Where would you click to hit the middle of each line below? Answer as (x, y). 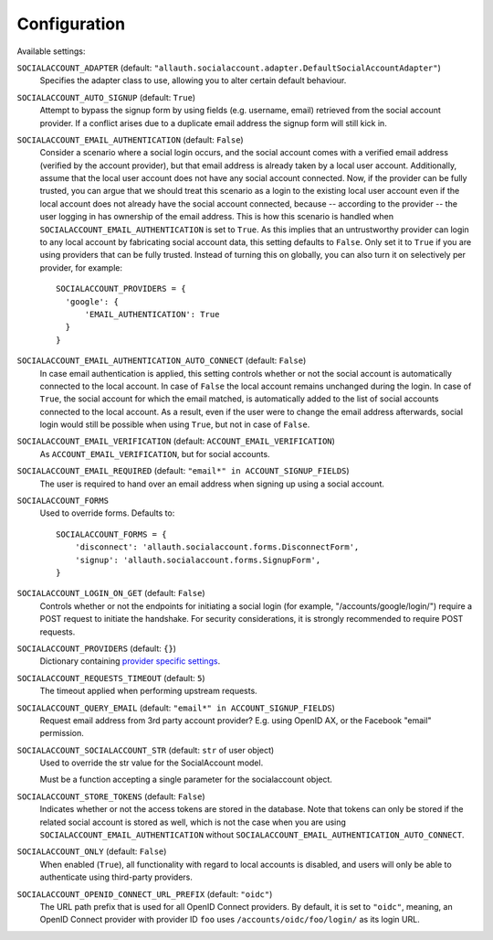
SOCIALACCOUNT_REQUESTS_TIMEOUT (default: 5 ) (111, 678)
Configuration (71, 24)
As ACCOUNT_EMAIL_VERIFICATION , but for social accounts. (155, 454)
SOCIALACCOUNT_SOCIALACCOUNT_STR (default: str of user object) (146, 750)
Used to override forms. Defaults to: (107, 513)
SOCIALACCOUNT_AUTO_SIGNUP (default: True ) (106, 97)
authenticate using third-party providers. (116, 877)
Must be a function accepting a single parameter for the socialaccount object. (186, 780)
